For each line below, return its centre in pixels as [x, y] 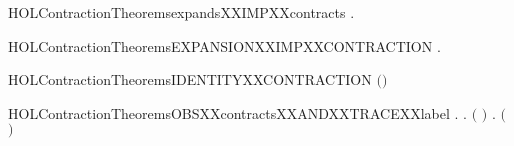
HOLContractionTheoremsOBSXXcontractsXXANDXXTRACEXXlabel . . [237, 112]
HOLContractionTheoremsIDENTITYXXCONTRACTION [190, 79]
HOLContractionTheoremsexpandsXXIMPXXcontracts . [181, 12]
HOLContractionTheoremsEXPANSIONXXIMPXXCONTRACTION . [224, 45]
